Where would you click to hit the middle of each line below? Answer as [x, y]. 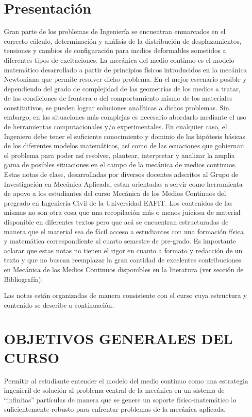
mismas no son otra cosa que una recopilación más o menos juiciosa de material [122, 212]
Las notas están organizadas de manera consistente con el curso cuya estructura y [126, 295]
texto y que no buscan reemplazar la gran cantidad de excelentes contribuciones [123, 260]
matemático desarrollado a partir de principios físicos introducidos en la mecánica [126, 69]
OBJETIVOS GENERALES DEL [118, 338]
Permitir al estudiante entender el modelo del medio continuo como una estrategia [126, 380]
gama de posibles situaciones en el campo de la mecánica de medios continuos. [120, 165]
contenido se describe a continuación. [59, 304]
